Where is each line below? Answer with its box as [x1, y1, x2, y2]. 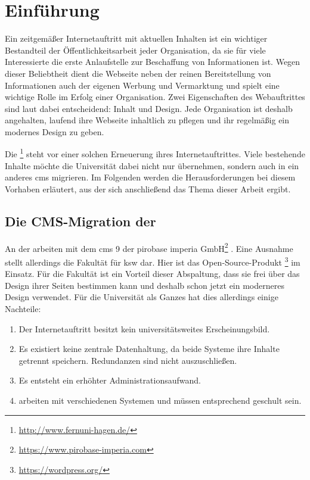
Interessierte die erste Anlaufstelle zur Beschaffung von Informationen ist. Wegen [5, 55, 300, 68]
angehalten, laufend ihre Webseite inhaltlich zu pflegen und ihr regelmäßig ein [5, 114, 290, 126]
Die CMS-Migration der [5, 211, 156, 230]
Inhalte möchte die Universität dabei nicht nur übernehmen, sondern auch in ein [5, 159, 299, 172]
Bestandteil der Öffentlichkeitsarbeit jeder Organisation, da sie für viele [5, 43, 266, 56]
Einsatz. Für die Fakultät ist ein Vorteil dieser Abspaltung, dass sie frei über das [5, 267, 300, 280]
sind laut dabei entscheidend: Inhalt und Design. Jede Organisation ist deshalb [5, 102, 293, 114]
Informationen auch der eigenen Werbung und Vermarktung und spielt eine [5, 79, 280, 91]
